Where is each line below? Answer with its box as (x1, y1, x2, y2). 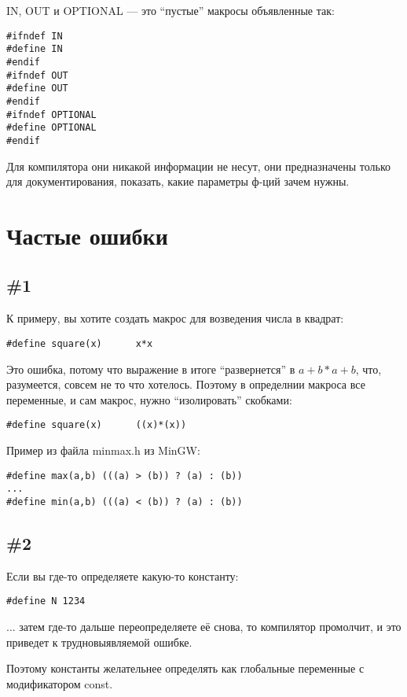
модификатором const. (6, 675, 113, 691)
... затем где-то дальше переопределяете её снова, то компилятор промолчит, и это (6, 618, 401, 634)
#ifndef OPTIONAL (6, 109, 97, 120)
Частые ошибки (6, 219, 168, 251)
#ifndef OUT (6, 69, 68, 81)
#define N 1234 (6, 596, 86, 607)
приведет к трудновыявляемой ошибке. (6, 633, 192, 650)
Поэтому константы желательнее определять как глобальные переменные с (6, 660, 365, 677)
